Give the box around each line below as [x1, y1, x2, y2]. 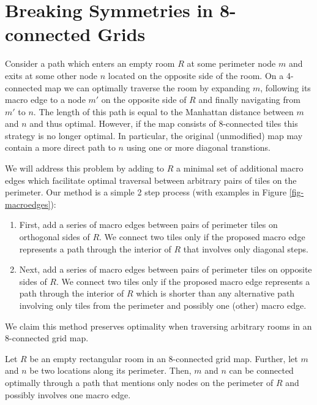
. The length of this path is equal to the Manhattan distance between [33, 105, 294, 118]
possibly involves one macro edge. [5, 388, 131, 401]
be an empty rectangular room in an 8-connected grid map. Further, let [29, 352, 298, 365]
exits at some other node [5, 69, 98, 81]
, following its [260, 81, 311, 94]
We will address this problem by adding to [5, 162, 165, 175]
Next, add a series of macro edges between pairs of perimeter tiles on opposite [19, 263, 312, 276]
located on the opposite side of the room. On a [108, 69, 284, 81]
